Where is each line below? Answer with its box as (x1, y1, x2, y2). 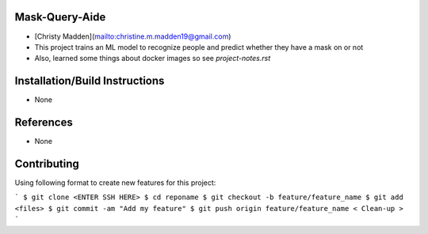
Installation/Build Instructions (14, 74, 165, 88)
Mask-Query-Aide (14, 10, 106, 24)
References (14, 115, 73, 130)
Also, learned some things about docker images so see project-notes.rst (34, 54, 271, 63)
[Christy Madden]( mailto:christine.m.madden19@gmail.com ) (34, 32, 231, 41)
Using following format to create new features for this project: (14, 178, 216, 187)
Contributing (14, 157, 79, 170)
